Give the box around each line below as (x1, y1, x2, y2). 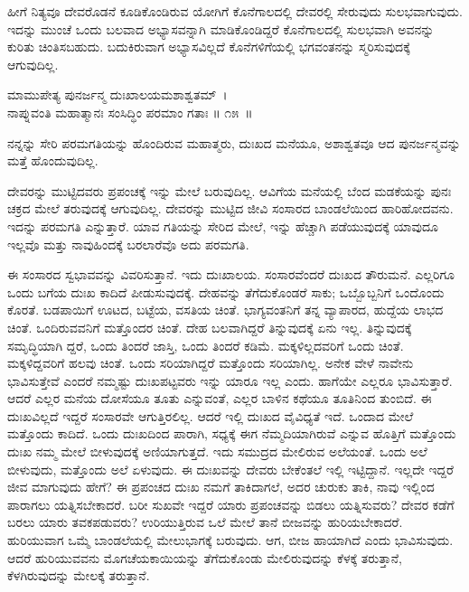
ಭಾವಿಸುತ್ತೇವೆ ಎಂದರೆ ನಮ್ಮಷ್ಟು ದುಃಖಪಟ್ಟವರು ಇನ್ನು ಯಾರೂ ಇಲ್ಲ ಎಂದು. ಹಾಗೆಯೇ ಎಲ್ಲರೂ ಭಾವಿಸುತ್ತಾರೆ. (7, 371, 453, 390)
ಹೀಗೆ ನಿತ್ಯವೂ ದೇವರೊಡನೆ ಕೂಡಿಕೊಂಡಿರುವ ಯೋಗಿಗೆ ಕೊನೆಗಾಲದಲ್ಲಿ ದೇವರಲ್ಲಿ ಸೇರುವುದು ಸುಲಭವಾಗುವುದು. (7, 2, 463, 20)
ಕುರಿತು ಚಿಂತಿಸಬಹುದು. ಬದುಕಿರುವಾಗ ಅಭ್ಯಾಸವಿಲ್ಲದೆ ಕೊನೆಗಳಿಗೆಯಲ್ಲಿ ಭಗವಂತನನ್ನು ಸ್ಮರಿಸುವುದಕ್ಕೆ (7, 37, 410, 56)
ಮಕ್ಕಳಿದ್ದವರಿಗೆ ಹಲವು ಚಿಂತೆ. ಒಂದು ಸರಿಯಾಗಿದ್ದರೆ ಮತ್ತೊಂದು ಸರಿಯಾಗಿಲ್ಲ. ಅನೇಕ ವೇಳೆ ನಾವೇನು (7, 353, 414, 372)
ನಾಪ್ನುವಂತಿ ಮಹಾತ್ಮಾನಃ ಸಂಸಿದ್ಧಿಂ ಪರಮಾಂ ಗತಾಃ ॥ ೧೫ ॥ (7, 102, 253, 121)
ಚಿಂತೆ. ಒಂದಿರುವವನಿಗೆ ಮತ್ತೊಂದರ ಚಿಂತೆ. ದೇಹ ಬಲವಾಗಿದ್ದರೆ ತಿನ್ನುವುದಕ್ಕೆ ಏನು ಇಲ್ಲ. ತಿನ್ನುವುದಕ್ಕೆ (7, 317, 412, 336)
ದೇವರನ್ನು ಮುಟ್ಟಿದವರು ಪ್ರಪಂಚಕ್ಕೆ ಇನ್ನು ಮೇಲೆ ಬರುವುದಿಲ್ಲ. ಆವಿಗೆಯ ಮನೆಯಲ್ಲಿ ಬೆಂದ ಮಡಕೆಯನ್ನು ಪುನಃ (7, 181, 452, 200)
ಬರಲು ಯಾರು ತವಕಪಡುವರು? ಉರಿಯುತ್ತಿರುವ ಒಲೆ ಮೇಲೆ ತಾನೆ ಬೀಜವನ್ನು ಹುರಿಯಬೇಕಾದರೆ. (7, 512, 403, 531)
